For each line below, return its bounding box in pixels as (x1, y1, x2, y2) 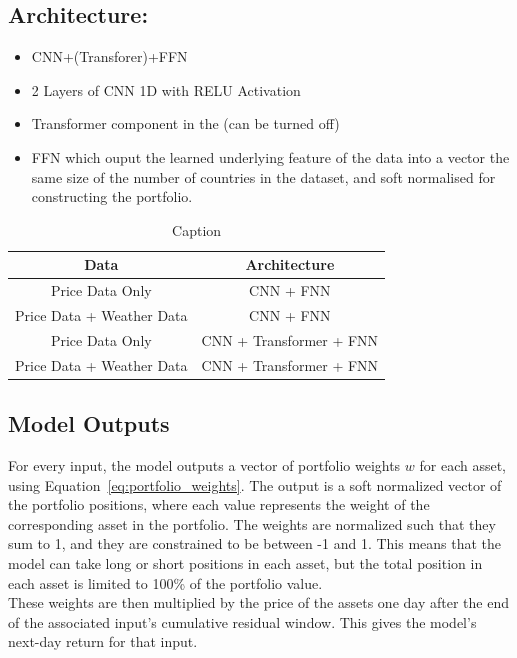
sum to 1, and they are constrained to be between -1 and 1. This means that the (8, 533, 502, 554)
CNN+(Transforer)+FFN (31, 46, 188, 67)
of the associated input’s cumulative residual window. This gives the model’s (8, 611, 477, 632)
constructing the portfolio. (31, 186, 193, 207)
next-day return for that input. (8, 631, 198, 652)
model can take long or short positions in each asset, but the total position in (8, 553, 483, 573)
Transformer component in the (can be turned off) (31, 113, 340, 134)
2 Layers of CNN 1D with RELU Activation (31, 79, 301, 100)
